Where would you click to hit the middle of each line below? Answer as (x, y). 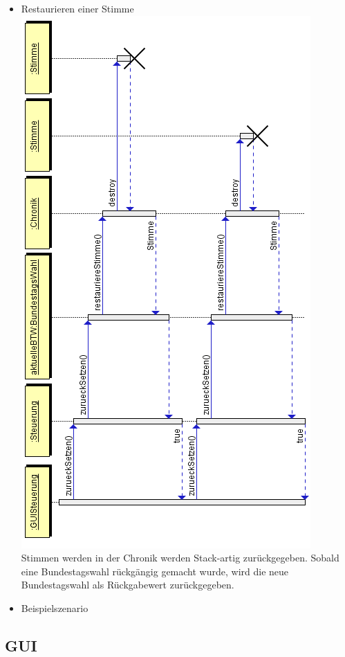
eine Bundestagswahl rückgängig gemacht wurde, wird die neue (155, 571)
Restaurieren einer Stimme (77, 8)
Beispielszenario (55, 607)
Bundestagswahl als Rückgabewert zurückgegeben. (128, 585)
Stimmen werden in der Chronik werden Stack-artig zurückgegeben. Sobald (180, 558)
